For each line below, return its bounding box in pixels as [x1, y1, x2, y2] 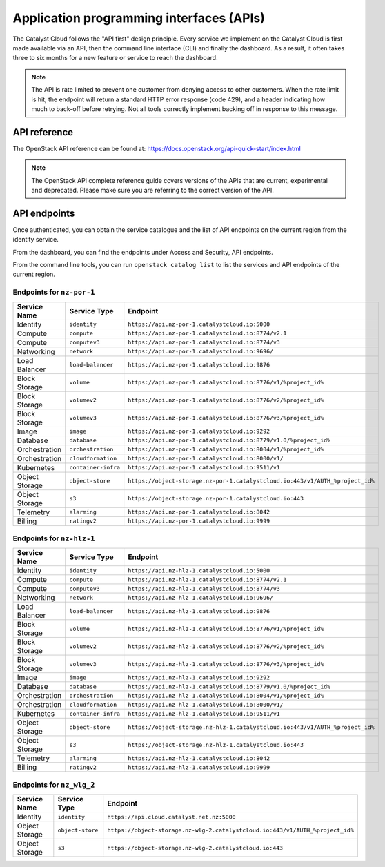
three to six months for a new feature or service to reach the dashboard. [12, 54, 218, 62]
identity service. [12, 235, 59, 244]
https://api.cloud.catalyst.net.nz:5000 [107, 813, 236, 821]
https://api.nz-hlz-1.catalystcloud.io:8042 [128, 754, 270, 762]
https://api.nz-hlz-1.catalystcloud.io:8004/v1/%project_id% [128, 692, 324, 699]
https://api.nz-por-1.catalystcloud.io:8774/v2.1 [128, 330, 287, 338]
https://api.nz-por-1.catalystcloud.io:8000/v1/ [128, 455, 284, 462]
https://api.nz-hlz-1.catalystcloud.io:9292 [128, 674, 270, 681]
